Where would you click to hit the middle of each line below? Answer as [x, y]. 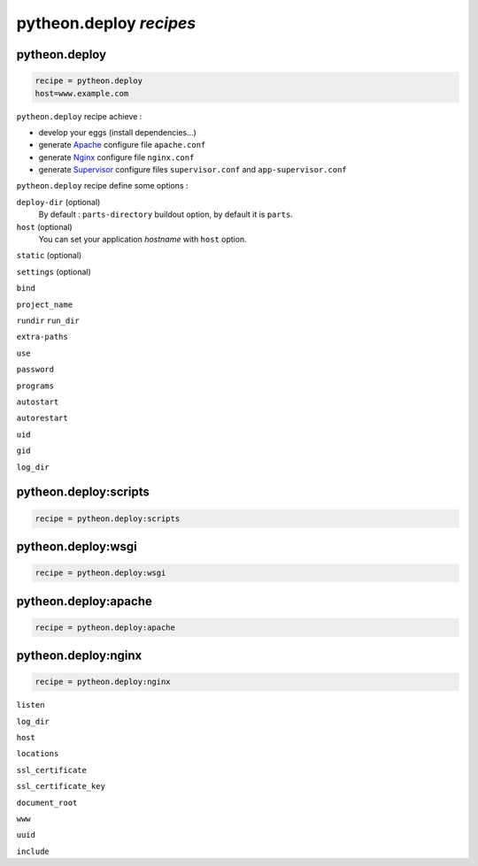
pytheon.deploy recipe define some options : [103, 186]
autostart [38, 402]
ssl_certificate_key [61, 786]
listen [31, 705]
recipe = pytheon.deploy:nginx [103, 682]
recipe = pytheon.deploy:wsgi [100, 573]
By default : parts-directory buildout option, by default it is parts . [166, 215]
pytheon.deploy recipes [106, 23]
